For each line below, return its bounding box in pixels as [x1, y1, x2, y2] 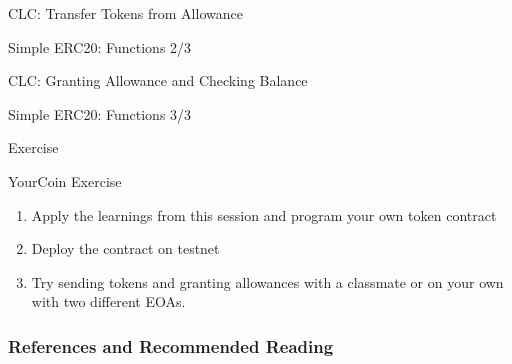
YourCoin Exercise [8, 170, 122, 191]
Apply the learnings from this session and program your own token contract [31, 204, 497, 225]
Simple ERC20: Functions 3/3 [8, 103, 192, 124]
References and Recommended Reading [8, 333, 334, 358]
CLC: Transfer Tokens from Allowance [8, 3, 243, 23]
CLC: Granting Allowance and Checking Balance [8, 70, 308, 91]
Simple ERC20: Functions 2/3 [8, 36, 192, 57]
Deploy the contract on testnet [31, 238, 220, 259]
